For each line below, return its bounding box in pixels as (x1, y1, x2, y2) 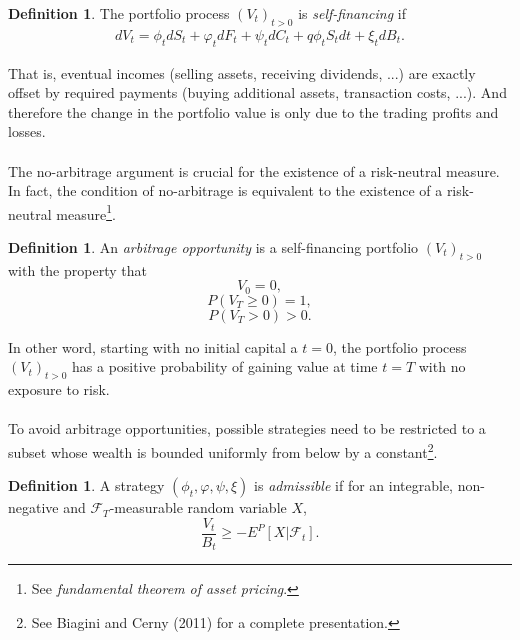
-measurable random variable (109, 497, 287, 518)
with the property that (8, 259, 147, 280)
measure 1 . (56, 200, 116, 224)
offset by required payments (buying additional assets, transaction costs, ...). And (8, 82, 507, 103)
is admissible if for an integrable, (254, 475, 454, 496)
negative (8, 497, 59, 518)
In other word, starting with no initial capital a (8, 336, 298, 357)
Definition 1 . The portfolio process (8, 3, 230, 23)
